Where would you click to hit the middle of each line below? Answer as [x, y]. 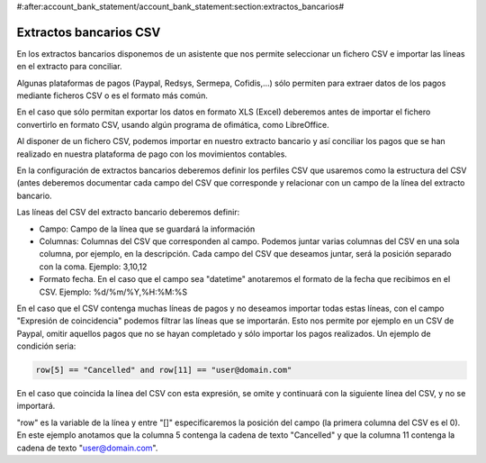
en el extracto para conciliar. [69, 67]
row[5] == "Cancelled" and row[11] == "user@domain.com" [164, 370]
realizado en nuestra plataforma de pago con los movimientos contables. [152, 154]
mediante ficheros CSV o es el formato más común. [112, 95]
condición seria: [46, 346]
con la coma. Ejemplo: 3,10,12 [93, 267]
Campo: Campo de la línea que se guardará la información [147, 229]
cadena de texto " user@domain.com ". [87, 448]
